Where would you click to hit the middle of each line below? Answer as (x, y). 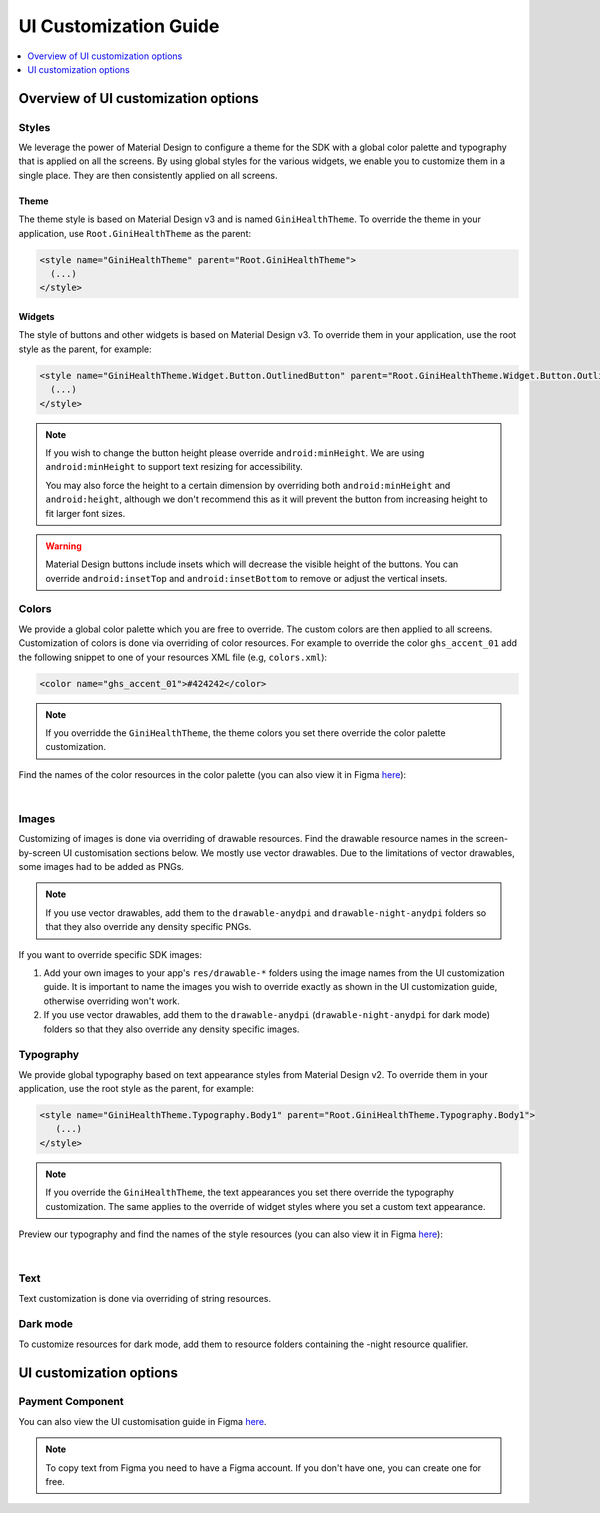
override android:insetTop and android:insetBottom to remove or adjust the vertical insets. (246, 578)
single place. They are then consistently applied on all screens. (148, 175)
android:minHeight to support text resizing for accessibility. (174, 467)
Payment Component (71, 1402)
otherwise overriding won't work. (111, 1001)
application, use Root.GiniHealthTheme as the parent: (135, 233)
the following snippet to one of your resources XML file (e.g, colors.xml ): (173, 657)
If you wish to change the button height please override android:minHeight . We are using (235, 452)
